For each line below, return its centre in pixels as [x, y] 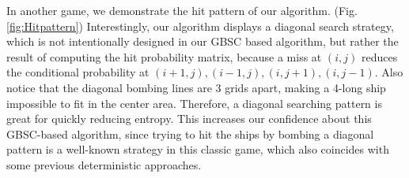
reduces [379, 56]
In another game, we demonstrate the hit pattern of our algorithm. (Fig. [182, 10]
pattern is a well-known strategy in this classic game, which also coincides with [198, 149]
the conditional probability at [78, 72]
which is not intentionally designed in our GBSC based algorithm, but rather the [203, 41]
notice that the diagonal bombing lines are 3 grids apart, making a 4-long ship [196, 87]
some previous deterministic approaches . [104, 164]
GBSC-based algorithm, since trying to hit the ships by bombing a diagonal [190, 133]
